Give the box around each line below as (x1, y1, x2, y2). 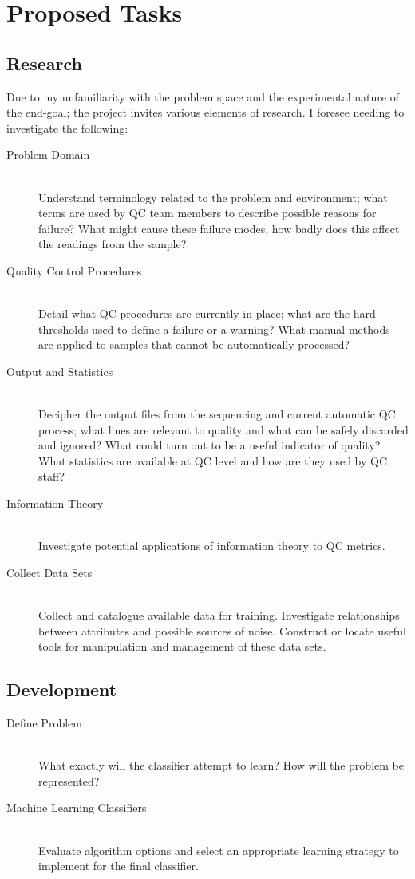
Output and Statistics (6, 362, 113, 379)
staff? (38, 468, 65, 485)
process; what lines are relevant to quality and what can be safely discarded (38, 421, 409, 438)
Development (6, 677, 117, 702)
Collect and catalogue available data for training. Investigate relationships (38, 607, 400, 624)
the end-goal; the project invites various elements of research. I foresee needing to (6, 104, 405, 121)
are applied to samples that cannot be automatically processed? (38, 336, 350, 353)
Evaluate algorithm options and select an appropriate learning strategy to (38, 841, 399, 858)
